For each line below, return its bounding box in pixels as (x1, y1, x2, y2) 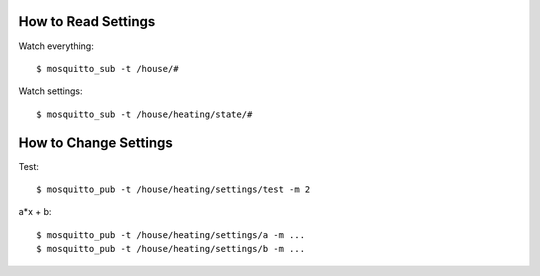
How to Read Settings (18, 13, 156, 30)
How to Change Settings (18, 134, 174, 151)
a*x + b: (18, 206, 52, 218)
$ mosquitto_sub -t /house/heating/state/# (36, 108, 253, 120)
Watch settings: (18, 85, 83, 97)
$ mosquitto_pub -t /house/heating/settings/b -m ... (36, 243, 305, 255)
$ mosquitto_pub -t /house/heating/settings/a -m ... (36, 229, 305, 240)
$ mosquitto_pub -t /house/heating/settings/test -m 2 (36, 183, 311, 195)
